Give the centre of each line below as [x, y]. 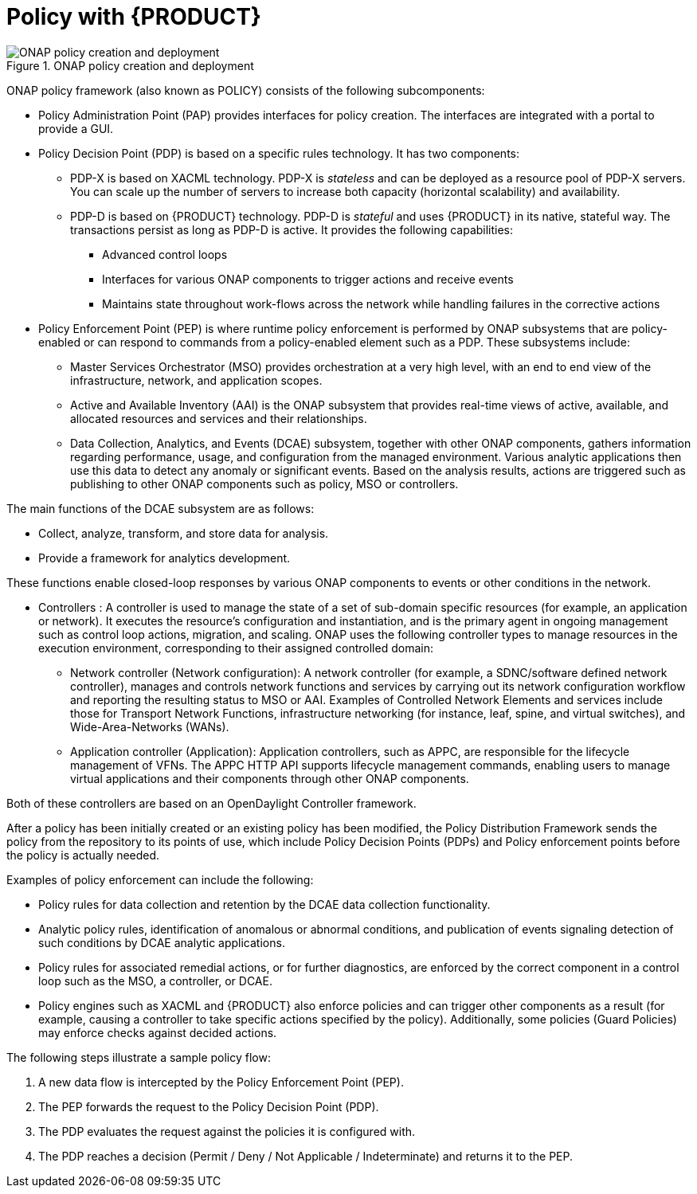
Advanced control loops [165, 254]
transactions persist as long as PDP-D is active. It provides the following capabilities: [292, 229]
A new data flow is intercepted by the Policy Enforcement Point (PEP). [221, 1082]
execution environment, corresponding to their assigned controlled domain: [236, 648]
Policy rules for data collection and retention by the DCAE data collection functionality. [264, 904]
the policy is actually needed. [83, 855]
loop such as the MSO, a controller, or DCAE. [155, 981]
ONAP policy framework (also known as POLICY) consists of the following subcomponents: [246, 90]
